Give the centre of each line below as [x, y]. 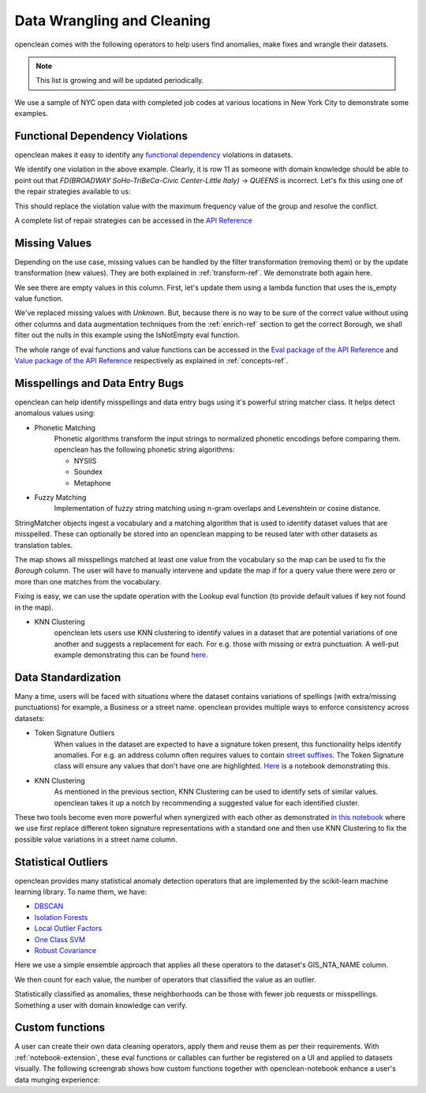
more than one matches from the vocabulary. [88, 581]
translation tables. [44, 545]
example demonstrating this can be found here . [131, 655]
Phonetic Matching [65, 427]
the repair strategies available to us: [73, 192]
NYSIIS [85, 460]
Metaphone [92, 483]
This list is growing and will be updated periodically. [120, 81]
